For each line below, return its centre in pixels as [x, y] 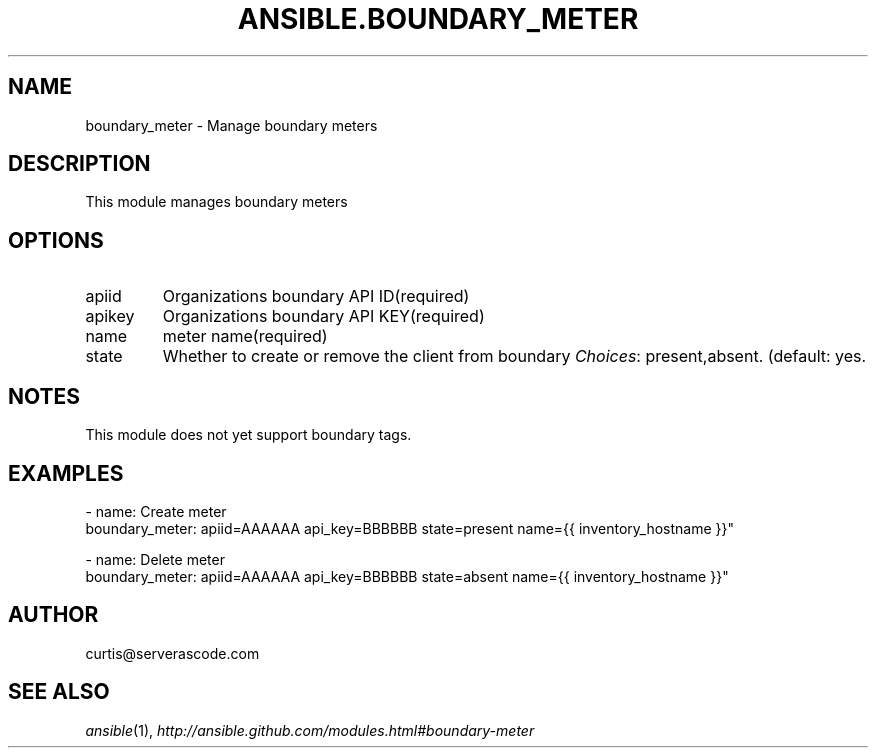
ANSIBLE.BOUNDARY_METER [438, 19]
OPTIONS [56, 240]
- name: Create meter [156, 511]
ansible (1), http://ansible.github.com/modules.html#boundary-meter [310, 730]
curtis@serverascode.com [172, 653]
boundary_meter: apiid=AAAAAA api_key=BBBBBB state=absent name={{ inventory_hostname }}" [407, 576]
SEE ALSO [59, 692]
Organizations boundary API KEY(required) [323, 316]
